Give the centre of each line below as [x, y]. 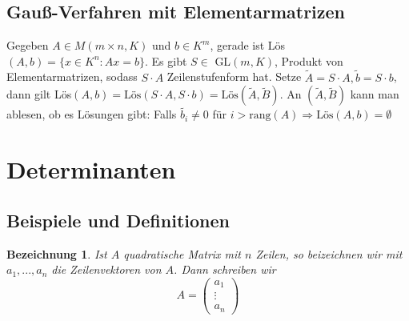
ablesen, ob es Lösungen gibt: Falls [92, 114]
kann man [375, 94]
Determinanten [91, 169]
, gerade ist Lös [248, 45]
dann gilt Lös [39, 94]
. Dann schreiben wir [225, 269]
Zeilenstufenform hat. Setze [234, 76]
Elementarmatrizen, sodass [72, 76]
